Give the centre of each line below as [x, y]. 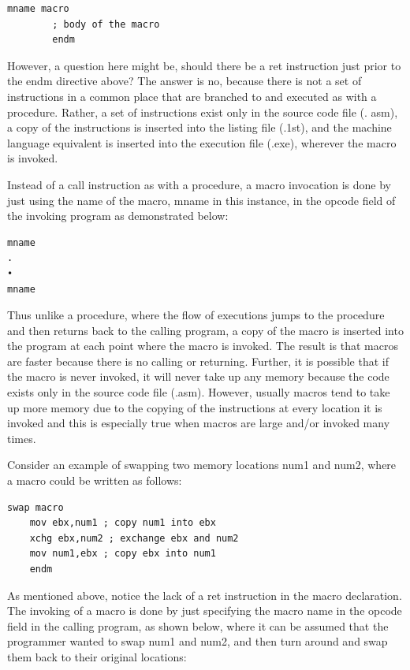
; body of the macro [106, 24]
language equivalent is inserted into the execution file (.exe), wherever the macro [202, 142]
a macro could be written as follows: [95, 480]
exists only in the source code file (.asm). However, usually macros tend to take [199, 392]
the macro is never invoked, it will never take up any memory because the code [198, 376]
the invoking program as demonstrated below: [118, 216]
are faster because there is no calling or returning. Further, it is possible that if [198, 361]
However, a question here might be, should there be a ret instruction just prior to [204, 65]
